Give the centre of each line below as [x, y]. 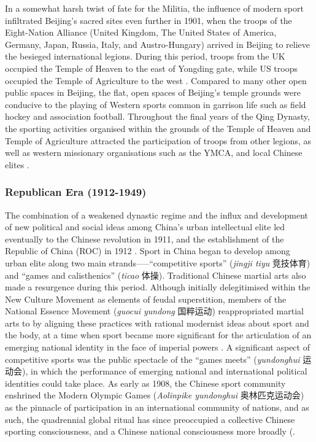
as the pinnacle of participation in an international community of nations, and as [157, 407]
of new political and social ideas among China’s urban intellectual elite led [145, 227]
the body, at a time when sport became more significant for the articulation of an [158, 335]
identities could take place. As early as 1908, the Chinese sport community [145, 383]
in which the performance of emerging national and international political [169, 371]
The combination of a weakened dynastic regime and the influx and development [157, 215]
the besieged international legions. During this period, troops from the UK [145, 56]
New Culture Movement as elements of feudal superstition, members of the [146, 299]
